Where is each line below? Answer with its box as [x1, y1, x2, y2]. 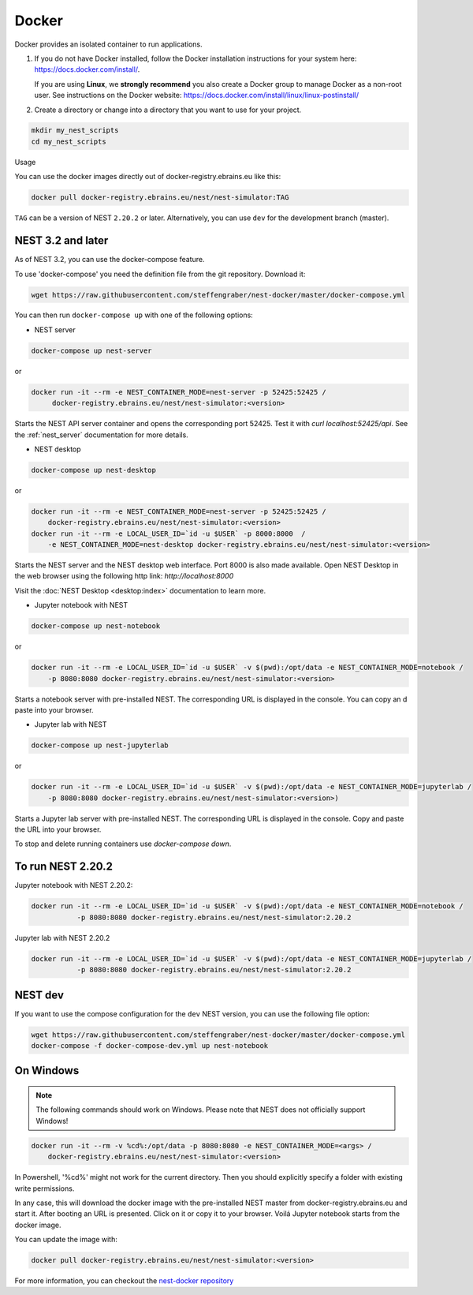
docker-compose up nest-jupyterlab [31, 741, 169, 750]
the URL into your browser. [14, 825, 102, 834]
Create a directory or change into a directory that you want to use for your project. [34, 105, 302, 114]
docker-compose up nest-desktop [31, 466, 157, 474]
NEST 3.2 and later [14, 234, 109, 248]
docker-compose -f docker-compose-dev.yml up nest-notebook [31, 1042, 269, 1050]
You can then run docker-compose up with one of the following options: [14, 310, 254, 320]
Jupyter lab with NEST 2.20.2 [14, 933, 110, 942]
